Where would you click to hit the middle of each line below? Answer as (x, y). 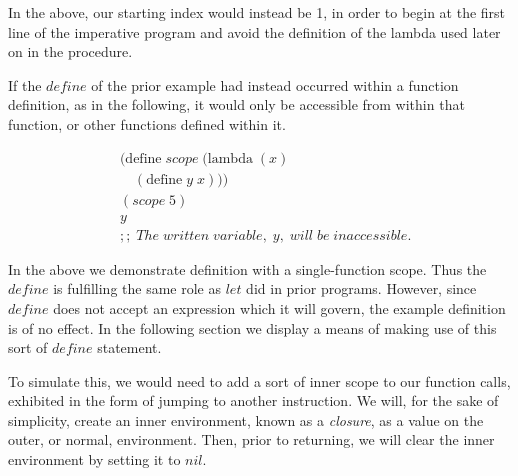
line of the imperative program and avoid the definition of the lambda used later (254, 31)
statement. (129, 347)
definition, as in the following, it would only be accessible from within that (236, 104)
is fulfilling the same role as (137, 288)
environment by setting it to (94, 459)
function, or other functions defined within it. (147, 123)
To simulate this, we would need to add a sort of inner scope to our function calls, (259, 380)
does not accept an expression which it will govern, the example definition (279, 307)
